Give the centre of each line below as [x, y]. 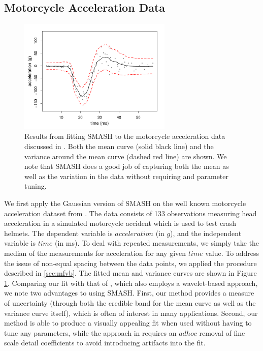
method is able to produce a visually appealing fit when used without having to [128, 323]
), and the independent [206, 233]
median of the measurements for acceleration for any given [95, 253]
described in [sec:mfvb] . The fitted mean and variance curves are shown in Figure [130, 273]
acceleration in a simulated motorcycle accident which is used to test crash [120, 223]
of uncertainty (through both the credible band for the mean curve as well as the [130, 302]
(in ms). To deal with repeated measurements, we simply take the [157, 243]
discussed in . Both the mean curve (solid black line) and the [119, 146]
